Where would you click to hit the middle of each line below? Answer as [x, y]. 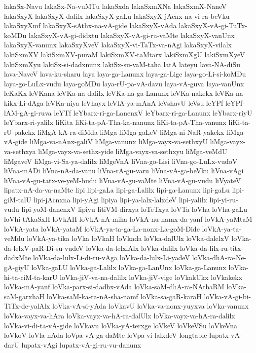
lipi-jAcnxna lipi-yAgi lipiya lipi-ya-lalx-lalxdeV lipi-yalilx [120, 199]
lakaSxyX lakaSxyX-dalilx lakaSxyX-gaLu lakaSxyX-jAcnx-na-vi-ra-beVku [117, 16]
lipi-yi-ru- [224, 199]
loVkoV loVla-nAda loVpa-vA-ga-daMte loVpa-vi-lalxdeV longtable [106, 335]
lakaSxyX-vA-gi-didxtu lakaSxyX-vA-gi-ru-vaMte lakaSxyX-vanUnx [131, 35]
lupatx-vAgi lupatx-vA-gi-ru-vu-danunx [81, 344]
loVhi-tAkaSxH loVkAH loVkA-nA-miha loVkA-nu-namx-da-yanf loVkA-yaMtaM [128, 219]
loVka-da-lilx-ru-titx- [212, 248]
